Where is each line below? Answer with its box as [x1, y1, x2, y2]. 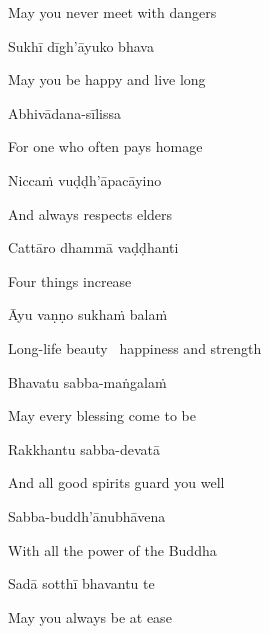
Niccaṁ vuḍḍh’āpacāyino [8, 169, 162, 190]
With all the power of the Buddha [8, 539, 217, 560]
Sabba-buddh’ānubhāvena [8, 505, 166, 526]
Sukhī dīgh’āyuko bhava [8, 35, 154, 56]
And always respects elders [8, 203, 173, 224]
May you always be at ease [8, 606, 172, 627]
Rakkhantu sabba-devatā [8, 438, 160, 459]
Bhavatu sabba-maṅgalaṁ [8, 371, 167, 392]
